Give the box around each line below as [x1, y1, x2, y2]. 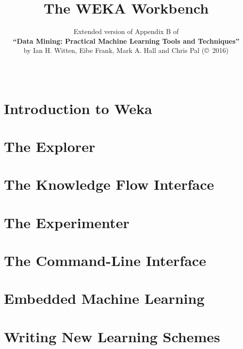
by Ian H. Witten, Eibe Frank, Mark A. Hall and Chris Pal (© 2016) [23, 45, 229, 55]
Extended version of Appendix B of [73, 26, 179, 36]
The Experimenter [4, 212, 130, 232]
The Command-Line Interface [4, 250, 206, 270]
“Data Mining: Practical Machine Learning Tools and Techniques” [13, 35, 240, 46]
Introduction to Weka [4, 98, 152, 118]
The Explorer [4, 136, 96, 156]
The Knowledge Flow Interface [4, 174, 214, 194]
